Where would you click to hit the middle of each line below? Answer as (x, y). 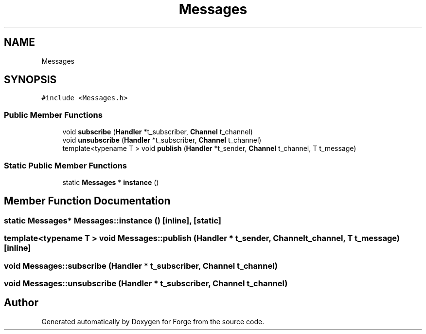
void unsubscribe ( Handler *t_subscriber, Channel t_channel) (162, 140)
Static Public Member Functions (66, 165)
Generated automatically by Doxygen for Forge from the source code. (153, 321)
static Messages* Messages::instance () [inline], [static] (113, 220)
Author (21, 303)
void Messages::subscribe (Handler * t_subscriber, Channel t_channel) (141, 266)
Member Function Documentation (87, 201)
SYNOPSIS (30, 80)
